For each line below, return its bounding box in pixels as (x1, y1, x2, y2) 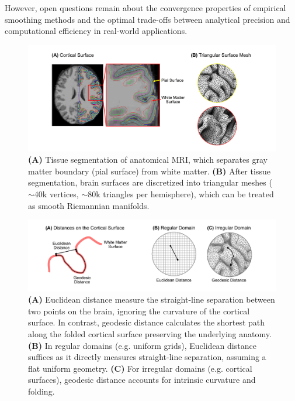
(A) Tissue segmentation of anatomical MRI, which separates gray (28, 153, 268, 166)
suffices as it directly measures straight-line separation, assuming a (28, 351, 266, 363)
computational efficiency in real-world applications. (5, 25, 188, 37)
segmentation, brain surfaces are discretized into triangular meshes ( (28, 176, 272, 188)
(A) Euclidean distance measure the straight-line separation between (28, 293, 275, 306)
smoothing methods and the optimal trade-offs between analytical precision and (5, 13, 290, 25)
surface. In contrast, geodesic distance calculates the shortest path (28, 316, 265, 328)
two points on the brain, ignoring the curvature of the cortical (28, 304, 250, 317)
